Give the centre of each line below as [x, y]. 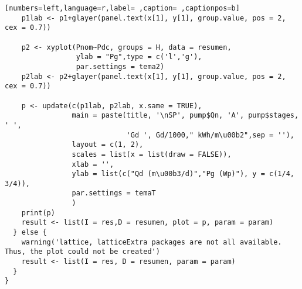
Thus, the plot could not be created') [82, 252]
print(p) [38, 213]
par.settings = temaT [114, 193]
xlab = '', [93, 164]
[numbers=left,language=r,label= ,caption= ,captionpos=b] [122, 8]
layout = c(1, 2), [108, 145]
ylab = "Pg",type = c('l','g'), [139, 57]
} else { [30, 233]
